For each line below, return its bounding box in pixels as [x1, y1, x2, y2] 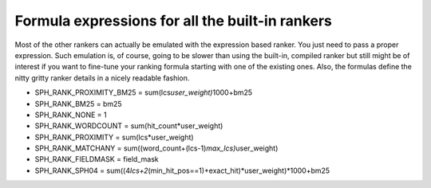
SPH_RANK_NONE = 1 [34, 110, 107, 119]
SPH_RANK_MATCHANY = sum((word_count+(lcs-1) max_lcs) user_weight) [34, 143, 279, 153]
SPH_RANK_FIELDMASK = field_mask [34, 155, 159, 164]
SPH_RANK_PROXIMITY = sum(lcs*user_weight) [34, 132, 195, 142]
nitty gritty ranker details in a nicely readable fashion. [14, 72, 190, 83]
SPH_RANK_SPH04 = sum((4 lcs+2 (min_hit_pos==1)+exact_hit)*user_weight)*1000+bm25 [34, 166, 330, 175]
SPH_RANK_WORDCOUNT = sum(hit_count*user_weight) [34, 121, 223, 131]
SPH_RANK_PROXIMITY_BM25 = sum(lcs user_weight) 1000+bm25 [34, 88, 253, 97]
